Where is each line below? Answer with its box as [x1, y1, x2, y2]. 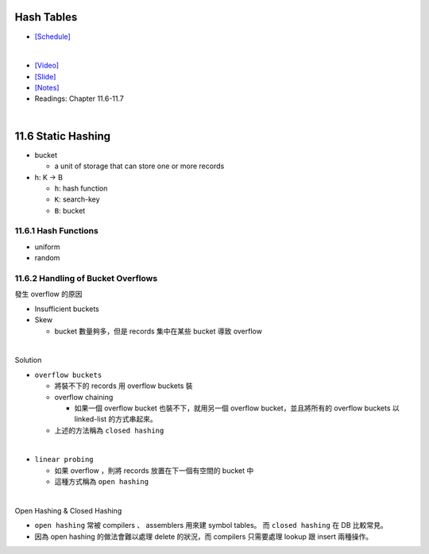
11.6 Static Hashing [14, 129, 111, 143]
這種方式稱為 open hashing [54, 477, 149, 487]
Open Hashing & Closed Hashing [14, 506, 122, 516]
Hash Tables [14, 10, 78, 24]
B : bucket [54, 206, 86, 215]
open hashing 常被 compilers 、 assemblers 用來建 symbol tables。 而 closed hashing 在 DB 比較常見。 [34, 521, 388, 530]
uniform [34, 242, 60, 252]
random [34, 253, 60, 263]
